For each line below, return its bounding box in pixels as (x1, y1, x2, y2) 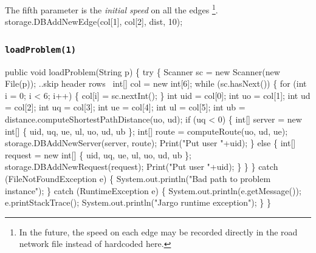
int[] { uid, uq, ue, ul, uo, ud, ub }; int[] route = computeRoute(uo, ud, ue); (5, 124, 288, 137)
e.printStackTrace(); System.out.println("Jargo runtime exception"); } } (5, 196, 271, 209)
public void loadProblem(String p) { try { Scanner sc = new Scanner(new (5, 65, 280, 78)
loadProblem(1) (5, 44, 77, 55)
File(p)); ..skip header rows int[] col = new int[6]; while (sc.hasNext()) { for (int (5, 77, 307, 90)
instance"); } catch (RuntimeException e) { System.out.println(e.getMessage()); (5, 184, 301, 197)
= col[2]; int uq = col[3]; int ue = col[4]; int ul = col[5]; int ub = (5, 101, 246, 113)
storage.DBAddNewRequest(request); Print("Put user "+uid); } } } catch (5, 160, 278, 173)
